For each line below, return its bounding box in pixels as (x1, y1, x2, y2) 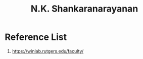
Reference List (5, 31, 67, 43)
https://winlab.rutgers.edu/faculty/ (12, 48, 84, 54)
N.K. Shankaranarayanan (30, 3, 138, 15)
